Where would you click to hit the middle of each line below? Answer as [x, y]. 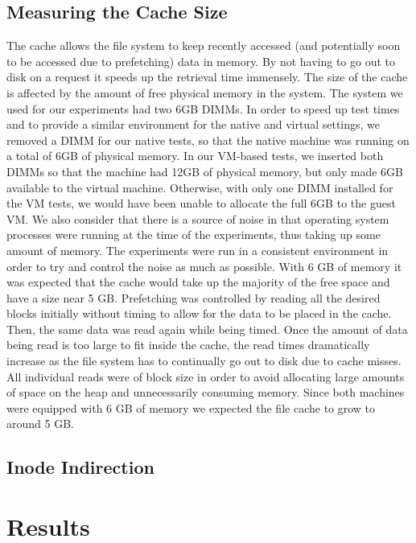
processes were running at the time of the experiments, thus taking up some [194, 234]
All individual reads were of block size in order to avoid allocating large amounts [206, 376]
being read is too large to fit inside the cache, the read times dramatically [188, 345]
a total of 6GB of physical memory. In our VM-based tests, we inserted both [195, 156]
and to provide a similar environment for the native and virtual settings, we [194, 124]
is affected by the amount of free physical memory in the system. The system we [205, 92]
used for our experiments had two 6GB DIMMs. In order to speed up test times [203, 108]
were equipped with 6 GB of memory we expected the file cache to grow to [191, 407]
